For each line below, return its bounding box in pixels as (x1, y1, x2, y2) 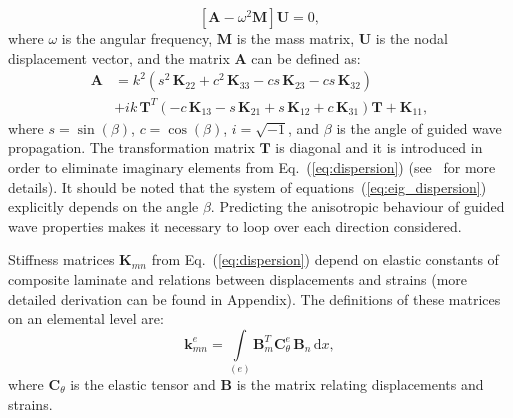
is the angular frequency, (61, 28, 213, 48)
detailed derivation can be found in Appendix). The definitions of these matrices (8, 288, 501, 309)
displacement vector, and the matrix (8, 47, 230, 68)
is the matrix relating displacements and (236, 374, 484, 395)
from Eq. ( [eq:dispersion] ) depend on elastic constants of (151, 249, 499, 270)
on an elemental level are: (8, 308, 164, 329)
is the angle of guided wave (336, 117, 502, 138)
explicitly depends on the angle (8, 196, 199, 217)
